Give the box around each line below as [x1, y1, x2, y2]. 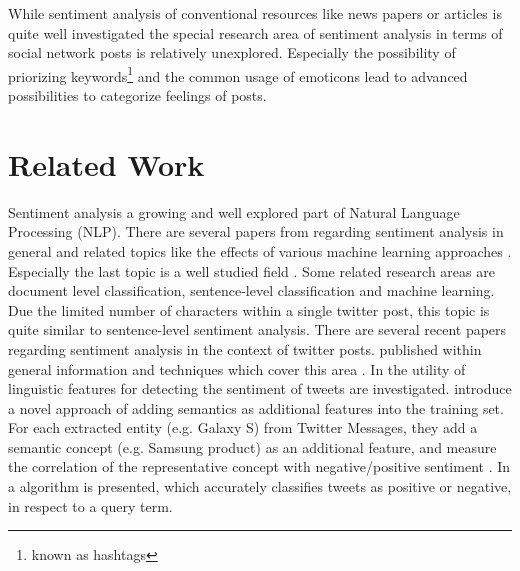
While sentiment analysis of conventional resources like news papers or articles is [8, 3, 502, 23]
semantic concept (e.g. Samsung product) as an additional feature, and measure [8, 436, 497, 457]
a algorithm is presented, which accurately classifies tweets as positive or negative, [8, 476, 512, 497]
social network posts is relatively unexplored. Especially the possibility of [8, 42, 456, 63]
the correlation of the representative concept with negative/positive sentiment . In [8, 456, 511, 477]
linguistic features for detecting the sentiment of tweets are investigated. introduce [8, 378, 512, 399]
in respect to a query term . [8, 495, 173, 516]
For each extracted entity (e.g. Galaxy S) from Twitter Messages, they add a [8, 417, 478, 438]
